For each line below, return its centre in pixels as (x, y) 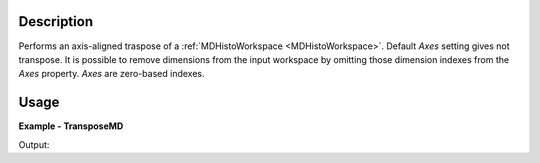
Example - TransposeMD (71, 126)
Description (56, 21)
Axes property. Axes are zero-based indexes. (111, 74)
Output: (34, 144)
